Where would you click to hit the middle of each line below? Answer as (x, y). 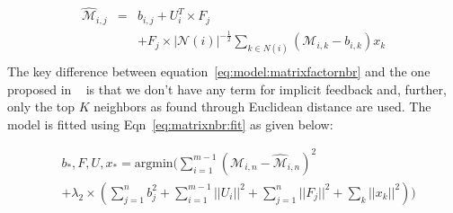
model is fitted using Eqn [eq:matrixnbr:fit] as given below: (170, 124)
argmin (154, 163)
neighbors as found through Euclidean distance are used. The (262, 106)
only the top (41, 106)
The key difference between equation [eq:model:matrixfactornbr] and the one (219, 71)
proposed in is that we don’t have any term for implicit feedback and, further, (227, 89)
